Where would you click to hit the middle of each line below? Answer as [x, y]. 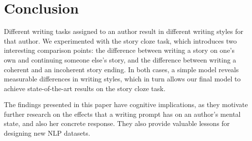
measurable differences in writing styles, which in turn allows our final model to [122, 79]
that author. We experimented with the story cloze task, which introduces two [120, 40]
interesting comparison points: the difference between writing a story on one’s [119, 50]
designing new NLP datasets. [47, 133]
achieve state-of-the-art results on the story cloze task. [85, 88]
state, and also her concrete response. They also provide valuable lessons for [117, 123]
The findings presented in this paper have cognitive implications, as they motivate [126, 104]
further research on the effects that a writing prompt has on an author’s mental [122, 114]
